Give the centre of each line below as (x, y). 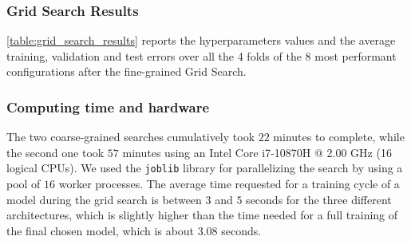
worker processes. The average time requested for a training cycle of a (229, 184)
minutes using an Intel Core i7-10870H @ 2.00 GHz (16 (257, 152)
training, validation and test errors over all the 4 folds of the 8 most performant (202, 55)
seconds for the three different (319, 199)
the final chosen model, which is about (101, 230)
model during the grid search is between (104, 199)
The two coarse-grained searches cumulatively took (131, 137)
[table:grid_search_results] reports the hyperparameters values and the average (201, 40)
